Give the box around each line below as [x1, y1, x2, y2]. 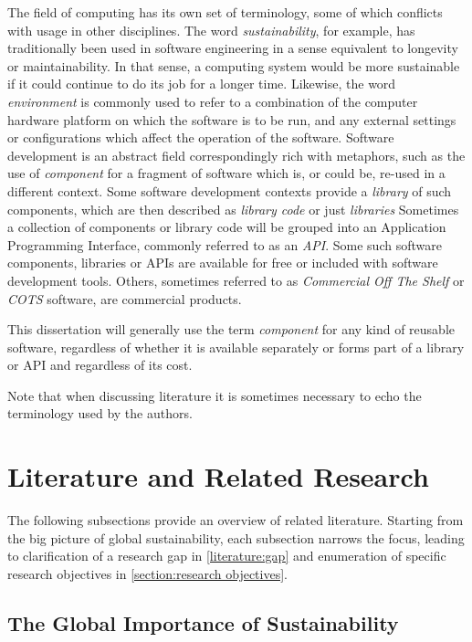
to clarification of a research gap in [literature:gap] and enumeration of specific [7, 546, 446, 565]
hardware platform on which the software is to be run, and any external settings [7, 110, 456, 129]
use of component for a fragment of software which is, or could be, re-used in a [7, 163, 446, 183]
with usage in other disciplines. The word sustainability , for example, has [7, 20, 415, 39]
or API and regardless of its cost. [7, 355, 193, 374]
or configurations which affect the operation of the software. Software [7, 128, 394, 147]
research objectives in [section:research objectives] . [7, 563, 288, 583]
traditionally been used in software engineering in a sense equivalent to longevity [7, 38, 458, 58]
